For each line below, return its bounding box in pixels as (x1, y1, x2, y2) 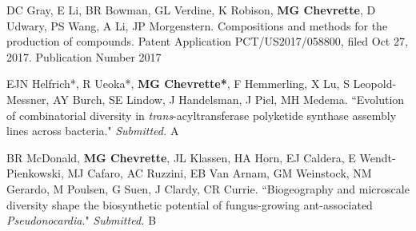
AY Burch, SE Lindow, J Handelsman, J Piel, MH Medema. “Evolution (53, 90, 405, 107)
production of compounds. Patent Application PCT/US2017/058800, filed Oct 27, (6, 33, 408, 50)
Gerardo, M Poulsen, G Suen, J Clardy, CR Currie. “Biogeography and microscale (6, 180, 410, 197)
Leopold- (353, 75, 397, 92)
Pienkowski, (6, 165, 64, 181)
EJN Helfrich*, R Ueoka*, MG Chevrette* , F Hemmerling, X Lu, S (6, 75, 350, 92)
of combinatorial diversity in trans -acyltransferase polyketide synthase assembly (6, 106, 397, 123)
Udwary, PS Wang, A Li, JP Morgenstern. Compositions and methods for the (6, 17, 388, 34)
